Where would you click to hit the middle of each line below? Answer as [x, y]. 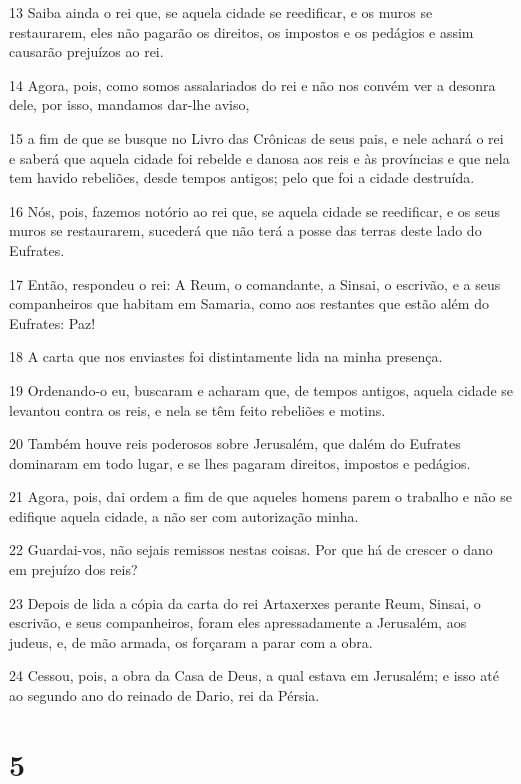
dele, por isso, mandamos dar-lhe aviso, [129, 104]
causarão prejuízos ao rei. [86, 51]
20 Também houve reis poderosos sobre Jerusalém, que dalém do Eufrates [235, 443]
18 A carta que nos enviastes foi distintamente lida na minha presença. [226, 356]
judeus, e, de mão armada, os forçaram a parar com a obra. [191, 641]
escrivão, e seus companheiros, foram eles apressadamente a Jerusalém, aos [238, 622]
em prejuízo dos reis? [73, 569]
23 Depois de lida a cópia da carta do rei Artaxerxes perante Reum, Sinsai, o [245, 602]
